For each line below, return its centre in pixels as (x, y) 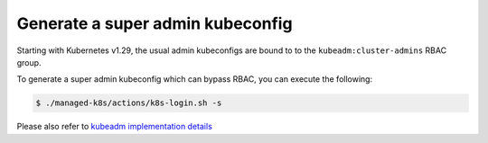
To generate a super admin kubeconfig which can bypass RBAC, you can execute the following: (195, 79)
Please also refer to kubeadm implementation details (114, 127)
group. (29, 62)
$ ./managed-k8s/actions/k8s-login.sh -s (129, 103)
